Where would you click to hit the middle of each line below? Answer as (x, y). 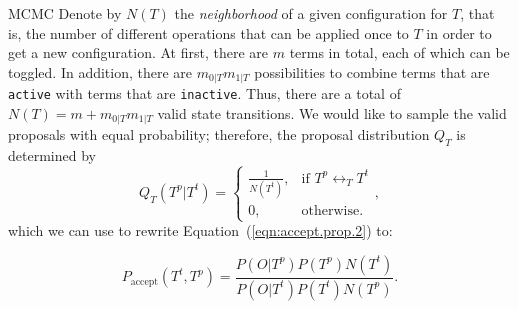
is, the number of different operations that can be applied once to (208, 32)
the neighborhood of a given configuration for (311, 13)
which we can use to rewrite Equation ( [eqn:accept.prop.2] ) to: (200, 230)
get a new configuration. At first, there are (138, 52)
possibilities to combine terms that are (372, 71)
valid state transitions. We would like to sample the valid (332, 112)
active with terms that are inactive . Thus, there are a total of (204, 93)
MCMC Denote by (65, 13)
